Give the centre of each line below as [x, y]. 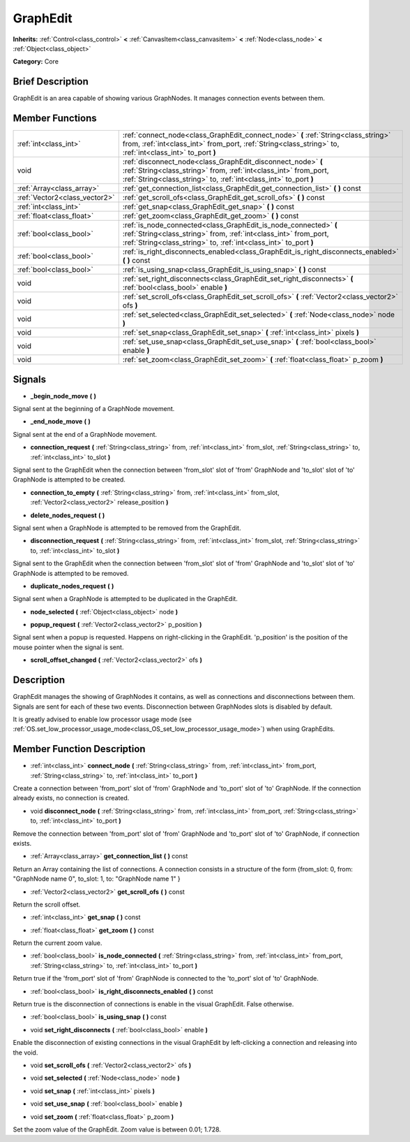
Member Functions [55, 118]
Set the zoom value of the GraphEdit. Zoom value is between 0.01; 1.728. [117, 1129]
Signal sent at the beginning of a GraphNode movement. [94, 409]
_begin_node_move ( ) [63, 396]
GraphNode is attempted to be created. [69, 479]
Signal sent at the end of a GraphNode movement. [85, 434]
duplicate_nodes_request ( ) [72, 586]
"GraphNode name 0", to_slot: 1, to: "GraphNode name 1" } [97, 879]
